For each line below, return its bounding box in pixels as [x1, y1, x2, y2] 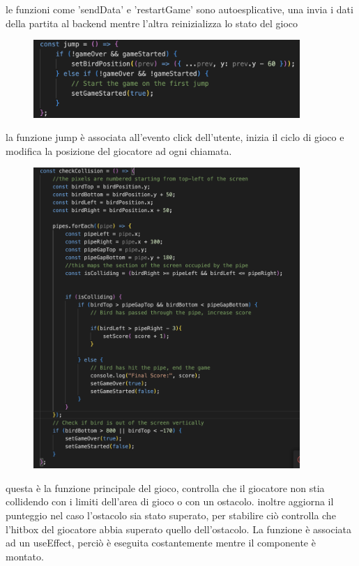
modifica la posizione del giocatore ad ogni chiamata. [6, 143, 232, 158]
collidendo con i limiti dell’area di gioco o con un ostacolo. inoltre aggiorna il [6, 494, 334, 509]
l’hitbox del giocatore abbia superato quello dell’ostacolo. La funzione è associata [6, 521, 352, 536]
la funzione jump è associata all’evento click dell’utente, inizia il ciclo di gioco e [6, 130, 344, 144]
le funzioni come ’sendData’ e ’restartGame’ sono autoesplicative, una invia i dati [6, 2, 353, 16]
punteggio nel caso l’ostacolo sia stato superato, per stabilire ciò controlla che [6, 507, 336, 522]
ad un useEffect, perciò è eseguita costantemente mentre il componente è [6, 535, 316, 550]
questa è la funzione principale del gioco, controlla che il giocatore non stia [6, 480, 325, 495]
